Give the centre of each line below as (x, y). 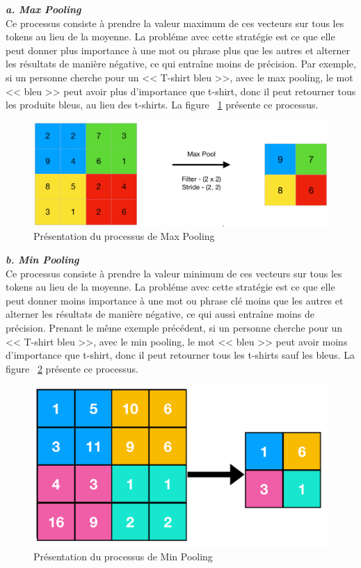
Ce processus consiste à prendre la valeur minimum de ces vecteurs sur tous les (174, 273)
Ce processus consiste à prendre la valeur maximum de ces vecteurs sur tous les (175, 23)
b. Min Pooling (42, 260)
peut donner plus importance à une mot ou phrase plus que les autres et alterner (178, 50)
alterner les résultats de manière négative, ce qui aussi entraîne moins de (160, 314)
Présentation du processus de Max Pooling (124, 236)
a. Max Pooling (43, 9)
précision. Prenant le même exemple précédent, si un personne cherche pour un (174, 328)
